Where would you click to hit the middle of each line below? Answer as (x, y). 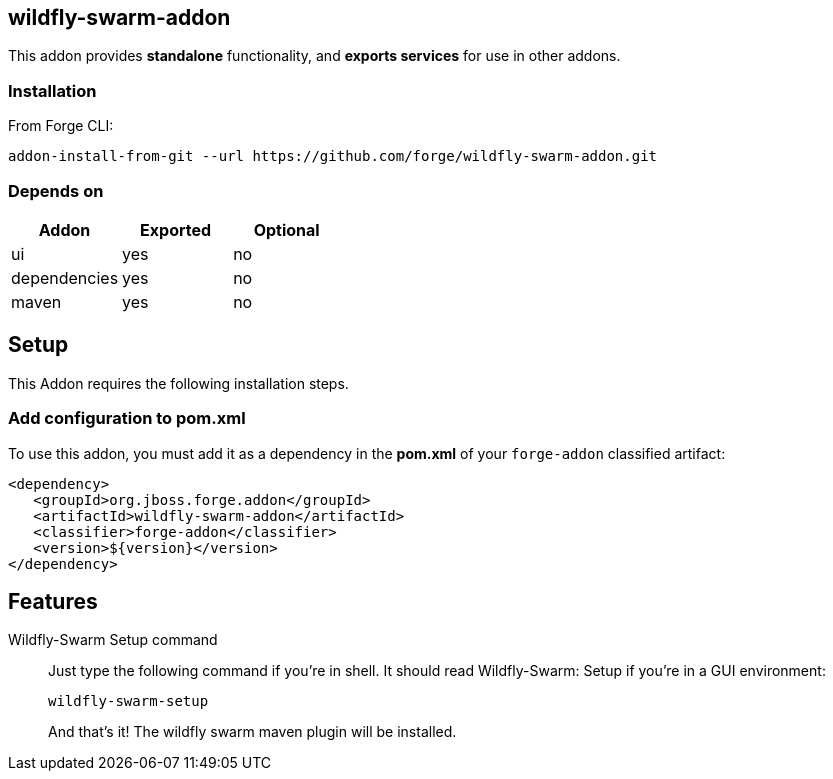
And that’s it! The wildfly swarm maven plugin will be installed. (252, 732)
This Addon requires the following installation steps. (178, 383)
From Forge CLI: (61, 126)
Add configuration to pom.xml (127, 418)
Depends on (56, 190)
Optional (286, 229)
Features (53, 601)
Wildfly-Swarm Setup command (113, 640)
